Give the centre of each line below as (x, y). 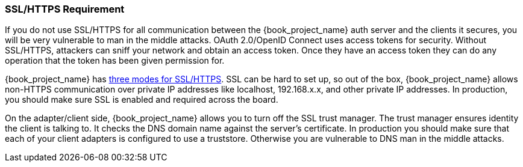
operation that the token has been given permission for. (115, 61)
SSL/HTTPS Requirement (65, 9)
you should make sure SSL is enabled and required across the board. (142, 100)
